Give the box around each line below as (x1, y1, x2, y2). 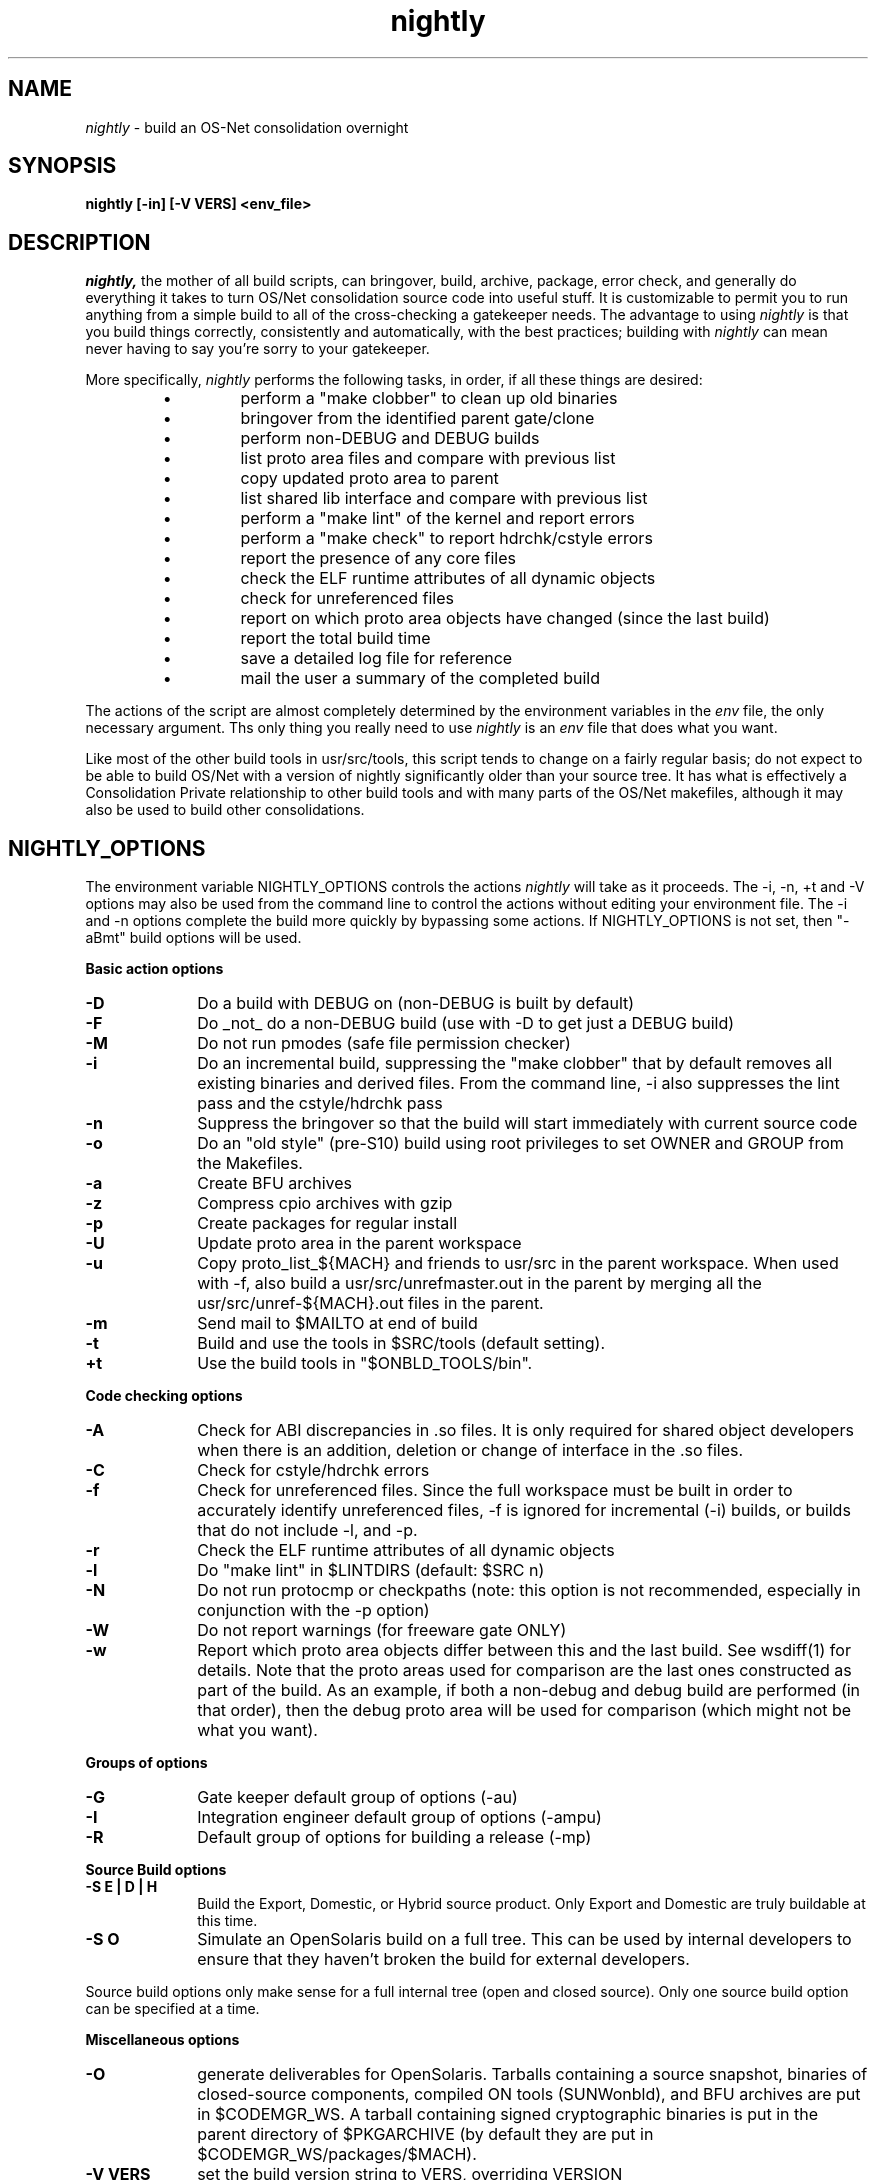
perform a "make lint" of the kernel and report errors (240, 508, 635, 529)
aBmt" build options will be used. (85, 929, 302, 947)
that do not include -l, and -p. (197, 1520, 418, 1541)
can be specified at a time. (85, 2000, 260, 2018)
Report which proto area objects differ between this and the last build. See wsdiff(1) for (197, 1640, 851, 1661)
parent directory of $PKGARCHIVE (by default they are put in (197, 2124, 654, 2145)
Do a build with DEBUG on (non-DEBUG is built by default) (197, 993, 635, 1014)
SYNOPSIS (8, 153, 117, 179)
